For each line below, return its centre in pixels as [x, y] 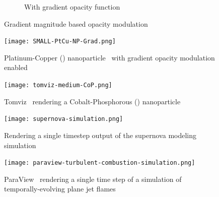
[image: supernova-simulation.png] [64, 119]
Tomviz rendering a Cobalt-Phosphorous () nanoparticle [92, 101]
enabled [16, 67]
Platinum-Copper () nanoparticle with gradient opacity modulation [109, 57]
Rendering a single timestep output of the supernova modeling [100, 135]
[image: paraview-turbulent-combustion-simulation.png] [100, 163]
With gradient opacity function [72, 7]
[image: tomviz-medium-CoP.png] [58, 85]
